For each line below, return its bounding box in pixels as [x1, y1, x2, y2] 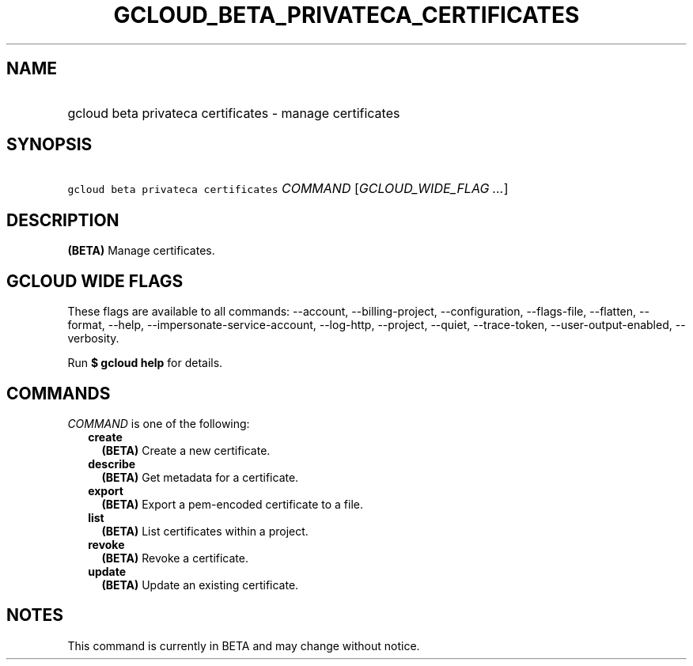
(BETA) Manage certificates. [67, 244, 215, 258]
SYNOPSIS [6, 134, 93, 155]
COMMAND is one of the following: [67, 416, 250, 430]
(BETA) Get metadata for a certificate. [101, 470, 299, 484]
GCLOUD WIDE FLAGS [6, 271, 184, 291]
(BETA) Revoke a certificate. [101, 551, 248, 565]
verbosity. [67, 331, 119, 346]
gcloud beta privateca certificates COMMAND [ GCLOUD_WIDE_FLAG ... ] [67, 180, 509, 197]
